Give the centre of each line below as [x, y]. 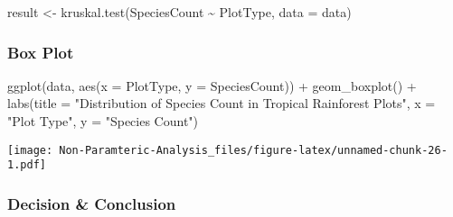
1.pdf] [27, 165]
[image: [30, 150]
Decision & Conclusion [92, 203]
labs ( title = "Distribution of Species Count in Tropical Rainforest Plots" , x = [222, 103]
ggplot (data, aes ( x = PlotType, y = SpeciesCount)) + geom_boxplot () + [212, 85]
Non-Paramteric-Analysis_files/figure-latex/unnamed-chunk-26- [253, 150]
